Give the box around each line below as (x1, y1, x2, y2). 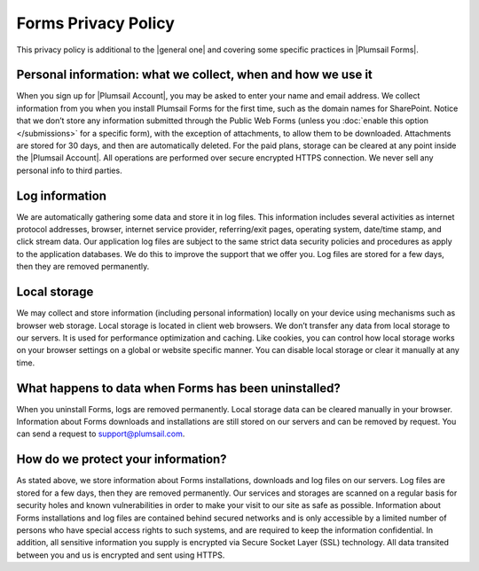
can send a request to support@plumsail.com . (16, 428, 185, 439)
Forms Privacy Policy (16, 13, 175, 33)
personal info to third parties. (16, 165, 123, 176)
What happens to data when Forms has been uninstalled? (16, 380, 342, 395)
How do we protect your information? (16, 452, 227, 467)
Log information (16, 188, 106, 203)
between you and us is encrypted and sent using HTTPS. (16, 550, 225, 560)
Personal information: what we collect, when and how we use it (16, 67, 373, 82)
